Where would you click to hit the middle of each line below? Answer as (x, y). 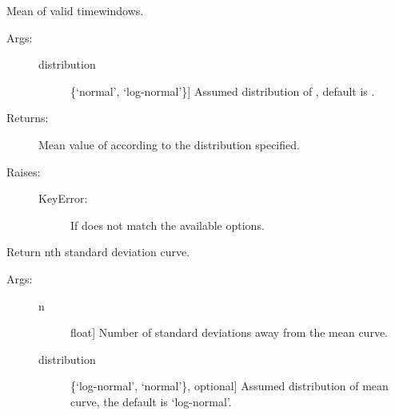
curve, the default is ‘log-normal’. (151, 401)
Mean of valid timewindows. (75, 10)
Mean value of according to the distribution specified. (169, 144)
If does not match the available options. (168, 225)
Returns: (28, 118)
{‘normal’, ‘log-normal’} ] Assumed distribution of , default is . (223, 91)
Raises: (24, 171)
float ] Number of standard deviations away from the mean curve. (229, 332)
